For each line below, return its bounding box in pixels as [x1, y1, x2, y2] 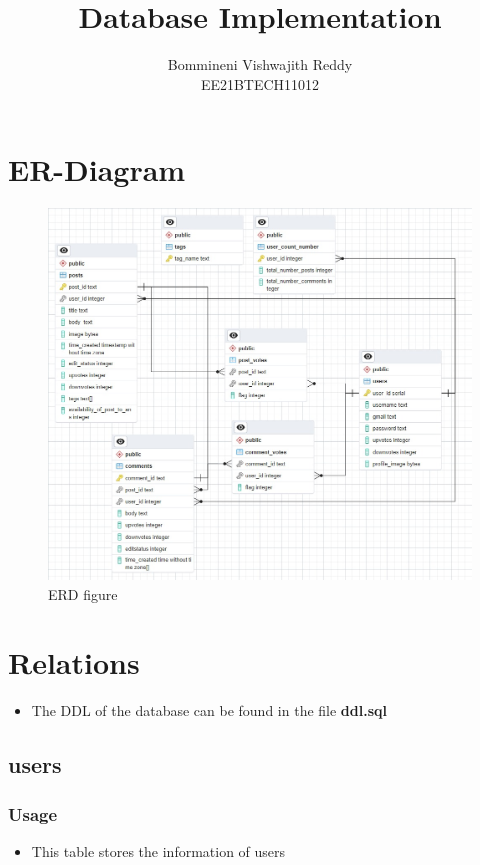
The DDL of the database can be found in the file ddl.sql [31, 700, 388, 721]
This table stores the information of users [31, 840, 286, 861]
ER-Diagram [8, 149, 186, 190]
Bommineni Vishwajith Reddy [167, 54, 353, 75]
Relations [8, 642, 140, 683]
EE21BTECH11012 [200, 73, 320, 94]
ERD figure [48, 583, 118, 604]
